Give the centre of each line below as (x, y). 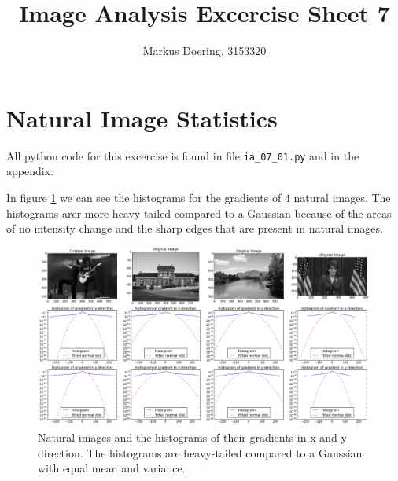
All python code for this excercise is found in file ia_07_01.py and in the (183, 155)
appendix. (30, 171)
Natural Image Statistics (142, 117)
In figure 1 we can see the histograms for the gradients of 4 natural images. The (199, 197)
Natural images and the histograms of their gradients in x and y (192, 437)
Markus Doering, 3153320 (205, 51)
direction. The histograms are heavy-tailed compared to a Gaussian (200, 452)
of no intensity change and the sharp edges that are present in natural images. (195, 228)
